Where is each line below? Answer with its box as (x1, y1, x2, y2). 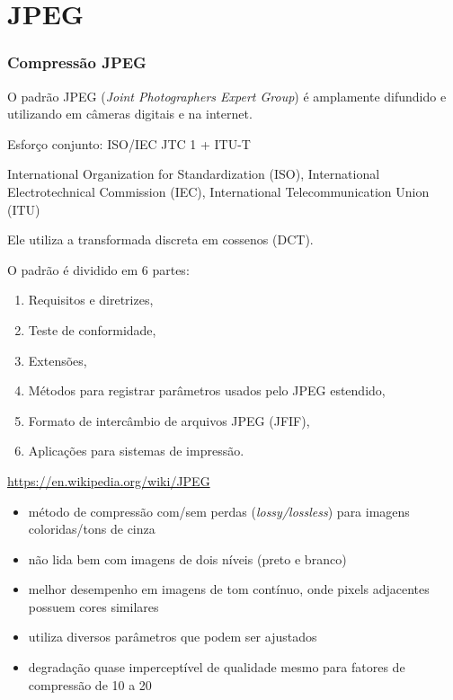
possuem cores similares (28, 597, 159, 616)
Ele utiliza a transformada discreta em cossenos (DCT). (7, 230, 314, 249)
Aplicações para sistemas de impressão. (28, 441, 244, 460)
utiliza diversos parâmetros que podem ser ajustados (28, 627, 317, 646)
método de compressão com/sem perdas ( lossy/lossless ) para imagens (28, 501, 410, 520)
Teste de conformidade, (28, 320, 156, 339)
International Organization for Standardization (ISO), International (7, 164, 380, 183)
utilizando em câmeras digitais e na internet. (7, 104, 253, 123)
